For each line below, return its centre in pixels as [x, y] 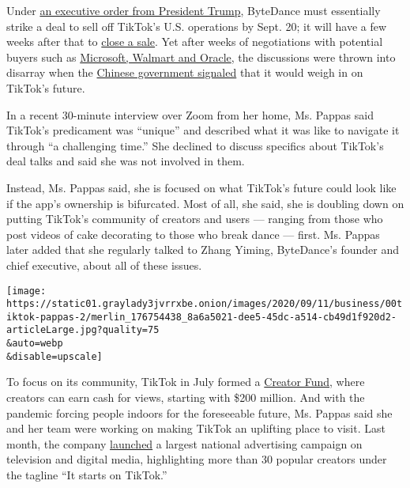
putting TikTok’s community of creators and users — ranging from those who [195, 219]
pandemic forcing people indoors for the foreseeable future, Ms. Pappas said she [199, 412]
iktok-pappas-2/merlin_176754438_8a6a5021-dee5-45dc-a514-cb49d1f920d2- [201, 317]
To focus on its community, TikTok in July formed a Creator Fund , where [186, 382]
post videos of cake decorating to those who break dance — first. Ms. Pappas [193, 234]
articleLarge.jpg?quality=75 [83, 330]
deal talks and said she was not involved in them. [126, 161]
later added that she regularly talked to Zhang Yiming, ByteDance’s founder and [203, 250]
